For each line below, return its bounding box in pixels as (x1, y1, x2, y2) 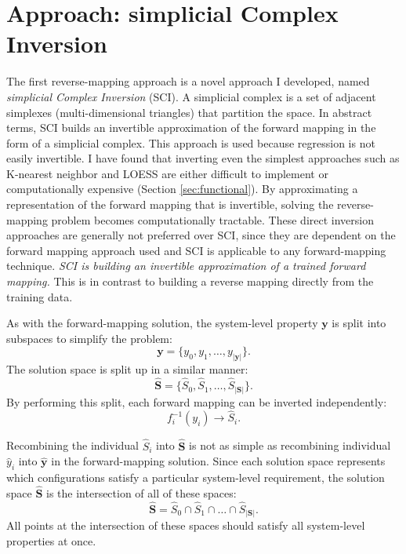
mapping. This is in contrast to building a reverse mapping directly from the (6, 273, 374, 290)
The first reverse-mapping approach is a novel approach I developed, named (6, 73, 370, 89)
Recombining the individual (6, 437, 140, 454)
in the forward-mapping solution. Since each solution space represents (51, 453, 386, 469)
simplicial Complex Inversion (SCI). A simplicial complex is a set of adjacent (6, 88, 376, 104)
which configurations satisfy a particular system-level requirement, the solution (6, 469, 385, 486)
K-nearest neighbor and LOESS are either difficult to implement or (6, 165, 328, 181)
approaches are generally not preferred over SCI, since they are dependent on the (6, 227, 396, 243)
